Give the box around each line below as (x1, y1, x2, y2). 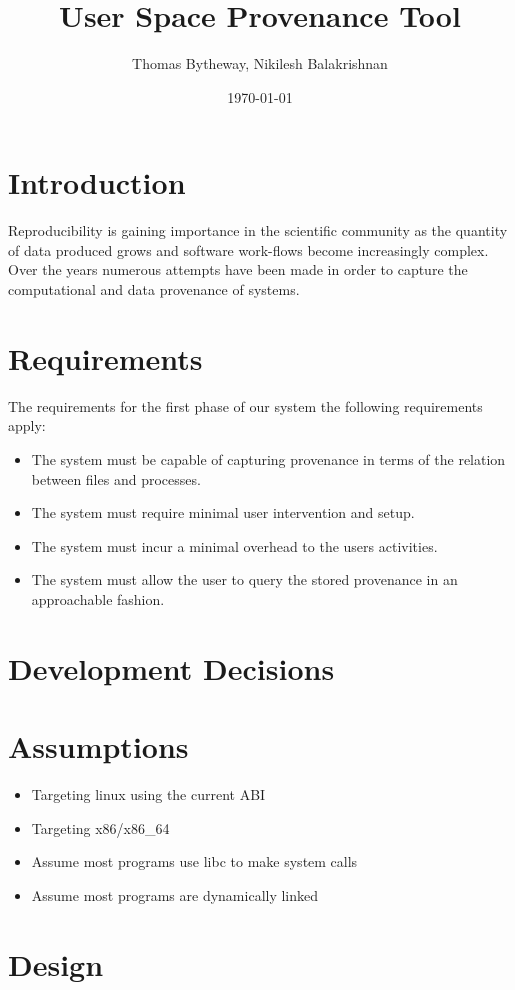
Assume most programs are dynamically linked (31, 884, 319, 905)
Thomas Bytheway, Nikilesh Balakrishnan (132, 53, 388, 74)
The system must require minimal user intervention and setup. (31, 502, 415, 523)
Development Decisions (8, 647, 335, 688)
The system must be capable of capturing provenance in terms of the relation (31, 448, 506, 469)
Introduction (8, 162, 186, 203)
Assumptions (8, 726, 189, 767)
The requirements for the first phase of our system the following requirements (8, 395, 483, 416)
